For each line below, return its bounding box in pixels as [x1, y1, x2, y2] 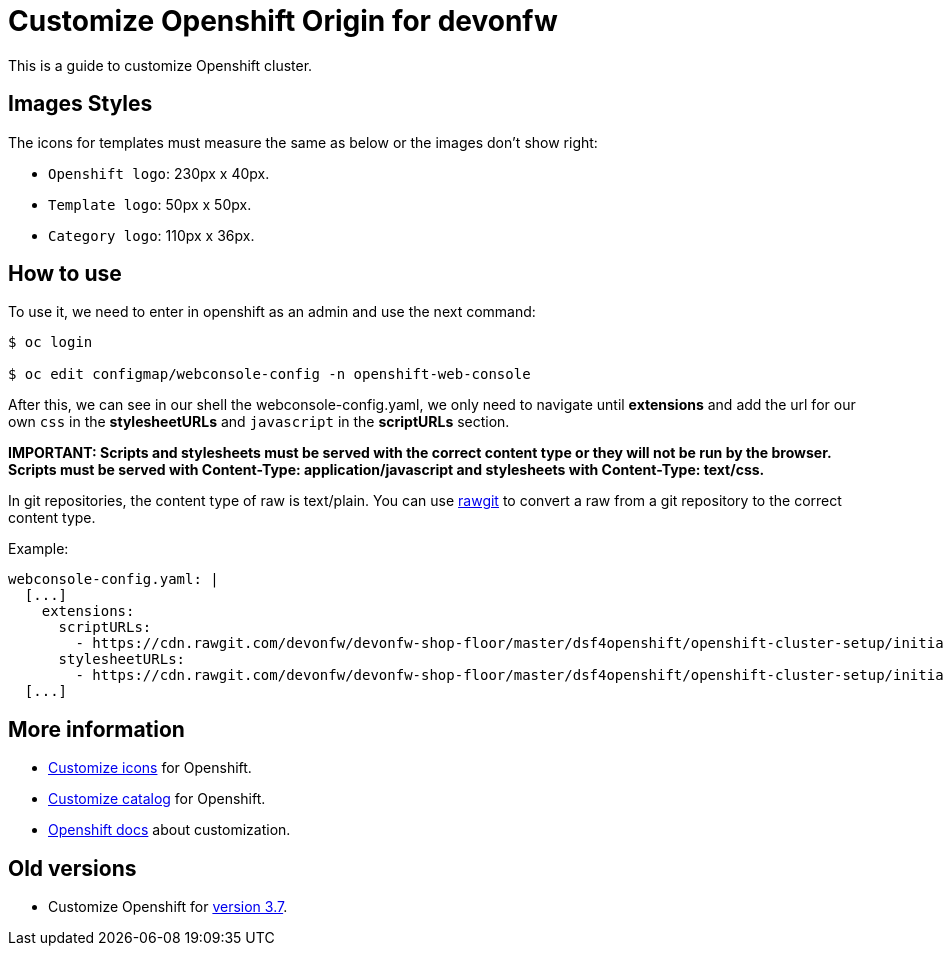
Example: [8, 540, 69, 558]
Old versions [8, 855, 137, 881]
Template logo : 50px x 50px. [48, 195, 252, 213]
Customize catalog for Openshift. [48, 790, 266, 808]
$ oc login [8, 334, 93, 351]
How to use [8, 261, 122, 287]
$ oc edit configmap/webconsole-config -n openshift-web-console [8, 366, 531, 383]
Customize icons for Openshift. [48, 759, 252, 777]
